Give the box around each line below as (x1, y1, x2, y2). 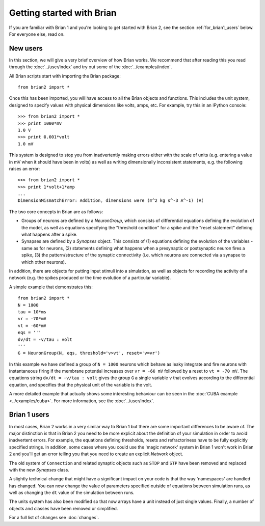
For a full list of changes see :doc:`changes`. (9, 515, 99, 521)
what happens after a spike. (21, 231, 78, 238)
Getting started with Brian (9, 7, 117, 18)
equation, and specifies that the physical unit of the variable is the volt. (9, 382, 152, 388)
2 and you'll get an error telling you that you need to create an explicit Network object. (9, 451, 184, 457)
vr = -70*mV (18, 316, 47, 322)
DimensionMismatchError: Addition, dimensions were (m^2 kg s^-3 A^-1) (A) (18, 198, 204, 203)
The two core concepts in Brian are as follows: (9, 209, 103, 215)
